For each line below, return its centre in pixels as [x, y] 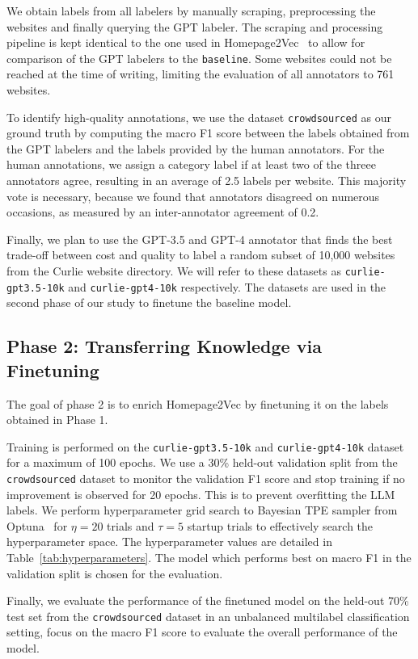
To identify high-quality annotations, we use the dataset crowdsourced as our [199, 117]
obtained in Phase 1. [57, 420]
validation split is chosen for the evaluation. [115, 573]
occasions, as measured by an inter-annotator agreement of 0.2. [163, 212]
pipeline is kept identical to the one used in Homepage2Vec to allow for [186, 42]
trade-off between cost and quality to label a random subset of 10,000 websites [201, 255]
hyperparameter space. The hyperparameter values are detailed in [169, 541]
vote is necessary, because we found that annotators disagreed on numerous [193, 196]
